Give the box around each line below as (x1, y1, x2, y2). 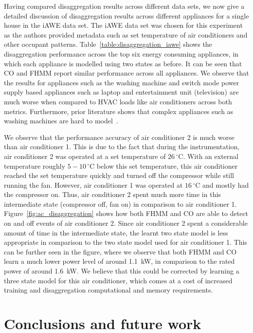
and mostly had (202, 179, 249, 190)
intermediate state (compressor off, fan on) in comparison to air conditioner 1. (4, 198, 237, 209)
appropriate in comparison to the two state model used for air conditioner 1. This (4, 237, 247, 247)
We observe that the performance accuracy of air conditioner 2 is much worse (4, 132, 235, 142)
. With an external (183, 151, 238, 161)
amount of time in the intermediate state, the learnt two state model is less (4, 227, 228, 237)
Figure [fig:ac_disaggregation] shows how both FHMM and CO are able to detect (4, 208, 249, 218)
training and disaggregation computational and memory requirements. (4, 285, 213, 295)
